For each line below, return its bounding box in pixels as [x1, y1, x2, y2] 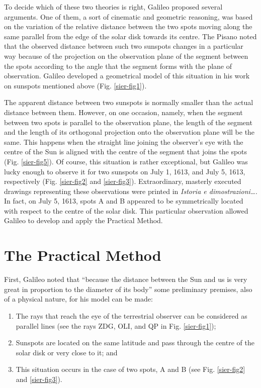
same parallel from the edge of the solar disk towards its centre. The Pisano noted [4, 31, 257, 41]
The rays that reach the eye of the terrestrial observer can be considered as [16, 310, 247, 321]
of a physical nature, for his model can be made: [4, 294, 153, 304]
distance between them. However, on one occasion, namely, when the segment [4, 107, 243, 117]
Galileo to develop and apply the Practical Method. [4, 215, 163, 226]
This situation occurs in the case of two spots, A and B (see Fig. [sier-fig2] [16, 364, 245, 374]
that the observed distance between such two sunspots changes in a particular [4, 41, 243, 51]
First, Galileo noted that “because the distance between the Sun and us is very [4, 274, 247, 284]
